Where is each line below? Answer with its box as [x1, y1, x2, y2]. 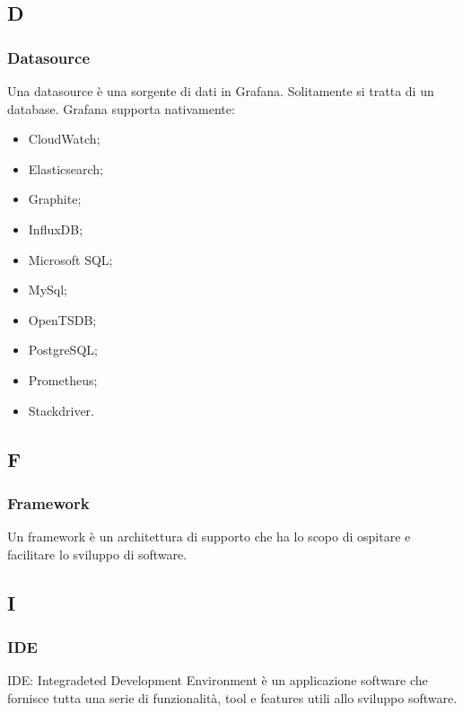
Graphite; [28, 189, 82, 208]
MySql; [28, 280, 67, 299]
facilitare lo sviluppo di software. [7, 544, 188, 563]
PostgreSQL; [28, 340, 98, 359]
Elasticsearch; [28, 159, 104, 178]
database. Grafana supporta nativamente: [7, 99, 235, 118]
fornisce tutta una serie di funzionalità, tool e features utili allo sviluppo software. [7, 688, 458, 707]
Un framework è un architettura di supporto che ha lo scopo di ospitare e [7, 527, 411, 546]
